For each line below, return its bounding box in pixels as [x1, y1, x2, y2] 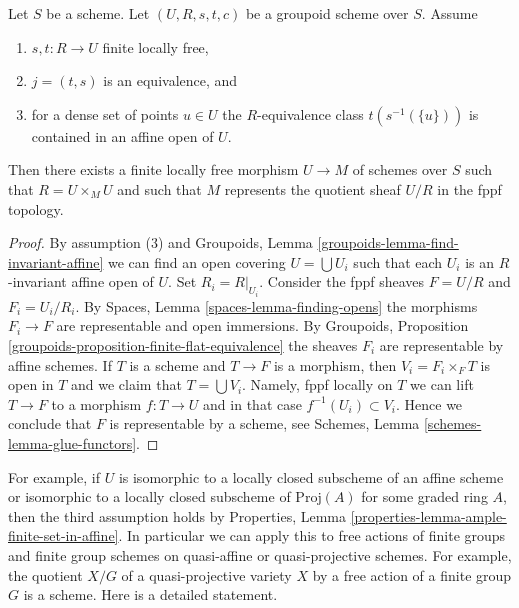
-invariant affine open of [8, 271, 154, 292]
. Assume [421, 3, 478, 23]
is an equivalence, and [103, 70, 238, 91]
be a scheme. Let [46, 3, 150, 23]
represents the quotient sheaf [224, 178, 401, 199]
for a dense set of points [31, 103, 179, 124]
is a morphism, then [273, 354, 397, 375]
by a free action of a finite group [312, 564, 512, 585]
